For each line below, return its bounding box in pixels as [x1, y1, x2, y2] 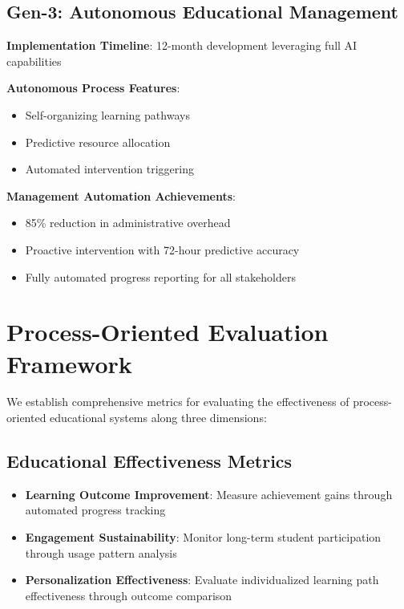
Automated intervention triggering [25, 160, 194, 177]
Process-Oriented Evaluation [6, 315, 329, 348]
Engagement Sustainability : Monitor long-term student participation [25, 529, 382, 546]
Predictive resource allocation [25, 133, 171, 150]
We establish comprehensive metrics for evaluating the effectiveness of [6, 393, 349, 410]
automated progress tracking [25, 501, 166, 518]
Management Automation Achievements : [6, 187, 236, 204]
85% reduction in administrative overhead [25, 214, 231, 231]
